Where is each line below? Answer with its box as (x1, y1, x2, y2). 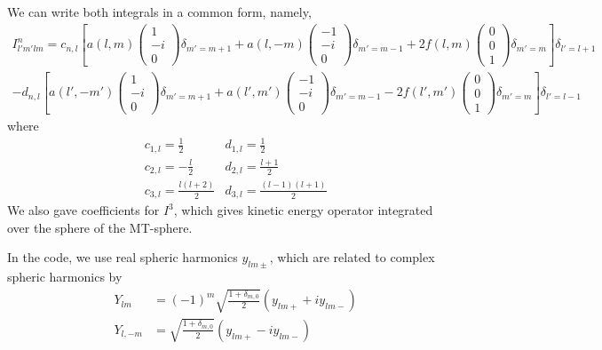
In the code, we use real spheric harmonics (7, 248, 238, 266)
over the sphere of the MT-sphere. (7, 218, 193, 236)
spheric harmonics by (7, 267, 123, 286)
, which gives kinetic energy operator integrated (173, 201, 433, 219)
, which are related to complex (269, 248, 435, 266)
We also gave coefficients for (7, 201, 160, 219)
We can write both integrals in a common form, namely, (7, 3, 312, 20)
